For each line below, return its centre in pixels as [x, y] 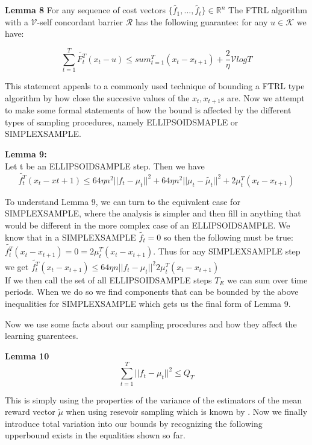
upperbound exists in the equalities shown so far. [95, 435]
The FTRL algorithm [268, 10]
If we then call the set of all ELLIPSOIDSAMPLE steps [108, 279]
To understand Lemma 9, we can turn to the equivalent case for [123, 201]
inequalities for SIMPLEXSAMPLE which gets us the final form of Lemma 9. [148, 304]
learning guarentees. [42, 336]
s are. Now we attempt [263, 97]
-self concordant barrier [80, 21]
